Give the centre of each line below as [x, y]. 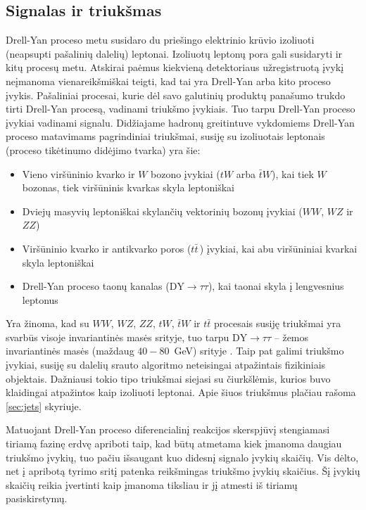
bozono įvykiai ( [185, 173]
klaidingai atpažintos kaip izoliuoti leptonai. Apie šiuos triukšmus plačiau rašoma [181, 392]
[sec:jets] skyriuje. [44, 406]
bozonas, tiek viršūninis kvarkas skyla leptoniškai [128, 187]
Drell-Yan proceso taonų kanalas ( [96, 286]
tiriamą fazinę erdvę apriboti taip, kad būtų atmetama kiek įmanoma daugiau [174, 444]
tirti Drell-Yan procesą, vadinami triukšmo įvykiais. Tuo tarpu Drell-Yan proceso [181, 109]
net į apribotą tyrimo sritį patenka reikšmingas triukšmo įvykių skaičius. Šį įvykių [183, 471]
